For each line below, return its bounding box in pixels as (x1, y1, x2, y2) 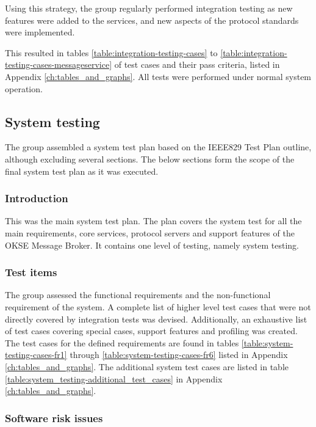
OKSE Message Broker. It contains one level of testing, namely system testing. (5, 238, 300, 251)
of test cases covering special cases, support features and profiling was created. (5, 324, 298, 337)
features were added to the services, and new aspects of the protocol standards (5, 13, 299, 26)
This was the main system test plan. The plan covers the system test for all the (5, 214, 302, 227)
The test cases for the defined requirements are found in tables (5, 336, 239, 349)
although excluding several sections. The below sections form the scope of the (5, 152, 295, 165)
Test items (5, 265, 57, 280)
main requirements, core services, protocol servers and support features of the (5, 226, 295, 239)
